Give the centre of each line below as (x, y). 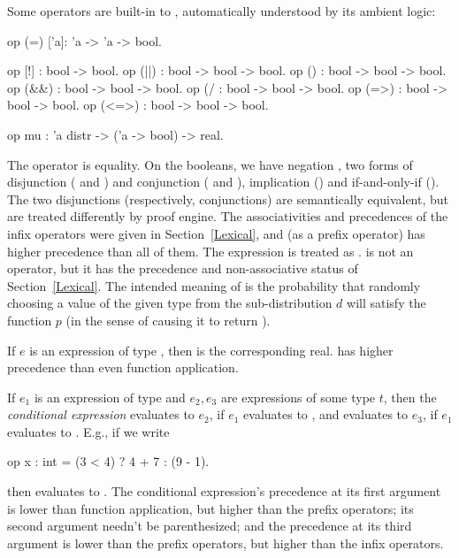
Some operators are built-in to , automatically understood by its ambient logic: (222, 11)
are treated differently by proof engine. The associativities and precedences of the (228, 216)
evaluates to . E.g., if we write (88, 431)
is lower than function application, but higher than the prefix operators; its (210, 508)
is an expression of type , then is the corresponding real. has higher (211, 350)
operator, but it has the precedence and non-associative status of (183, 268)
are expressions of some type (298, 397)
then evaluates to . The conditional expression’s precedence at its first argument (224, 491)
